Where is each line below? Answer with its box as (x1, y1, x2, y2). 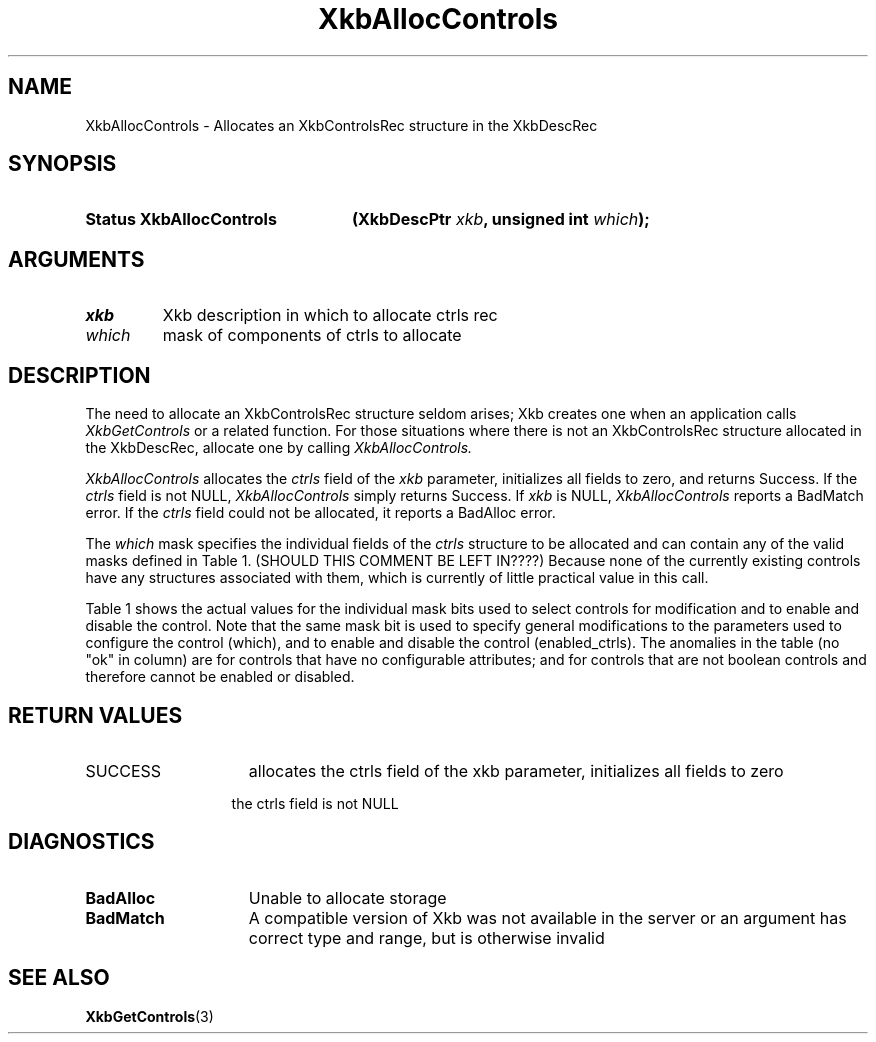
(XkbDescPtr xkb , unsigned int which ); (351, 209, 650, 230)
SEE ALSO (8, 965, 110, 991)
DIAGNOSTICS (8, 829, 155, 855)
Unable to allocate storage (248, 887, 447, 908)
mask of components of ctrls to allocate (162, 325, 462, 346)
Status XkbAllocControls (85, 209, 277, 230)
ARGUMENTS (8, 246, 145, 272)
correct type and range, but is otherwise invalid (248, 927, 605, 948)
